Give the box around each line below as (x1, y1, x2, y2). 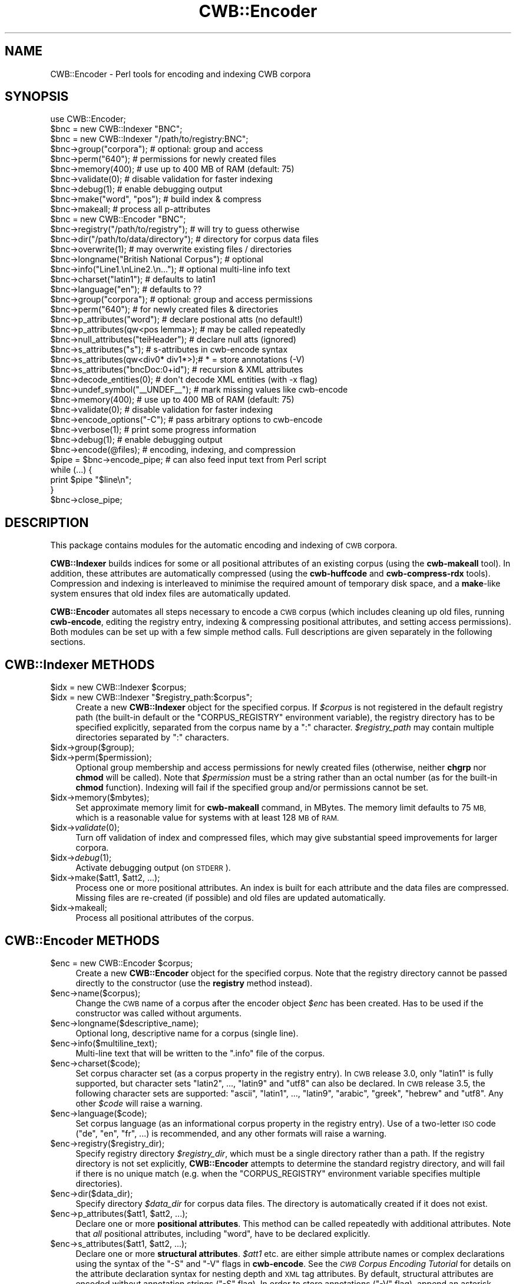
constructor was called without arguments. (75, 1008, 242, 1018)
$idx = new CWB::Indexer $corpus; (50, 682, 187, 693)
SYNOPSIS (5, 89, 69, 104)
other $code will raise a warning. (75, 1098, 203, 1108)
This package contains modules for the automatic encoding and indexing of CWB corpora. (50, 540, 398, 551)
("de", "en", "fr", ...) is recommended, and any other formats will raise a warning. (75, 1128, 387, 1138)
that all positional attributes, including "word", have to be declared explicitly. (75, 1228, 371, 1239)
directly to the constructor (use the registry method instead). (75, 977, 313, 988)
